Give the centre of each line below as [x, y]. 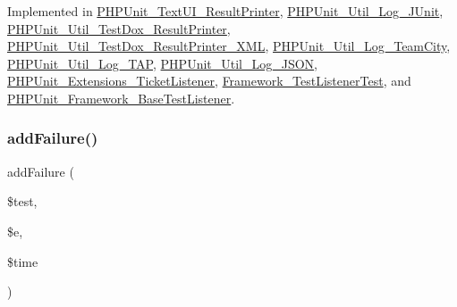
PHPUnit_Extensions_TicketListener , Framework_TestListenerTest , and [209, 81]
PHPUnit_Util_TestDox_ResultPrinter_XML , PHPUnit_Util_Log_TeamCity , [229, 46]
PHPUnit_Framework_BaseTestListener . [121, 98]
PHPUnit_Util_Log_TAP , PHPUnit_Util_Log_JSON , [163, 63]
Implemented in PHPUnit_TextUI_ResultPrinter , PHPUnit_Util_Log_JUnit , [225, 11]
